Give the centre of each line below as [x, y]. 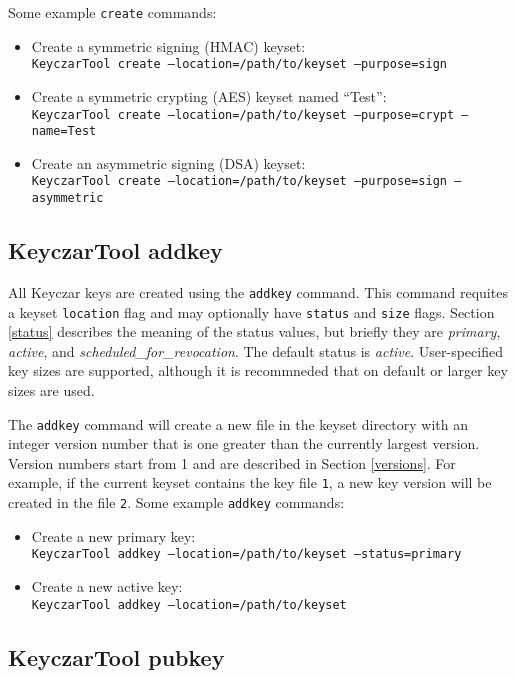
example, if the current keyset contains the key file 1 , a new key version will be [250, 482]
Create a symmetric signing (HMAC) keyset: [168, 45]
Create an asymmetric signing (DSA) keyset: [168, 162]
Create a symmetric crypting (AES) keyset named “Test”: [209, 95]
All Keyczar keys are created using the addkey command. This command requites [258, 291]
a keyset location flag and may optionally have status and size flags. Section [251, 311]
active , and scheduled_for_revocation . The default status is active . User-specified [255, 350]
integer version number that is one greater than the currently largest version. [244, 443]
